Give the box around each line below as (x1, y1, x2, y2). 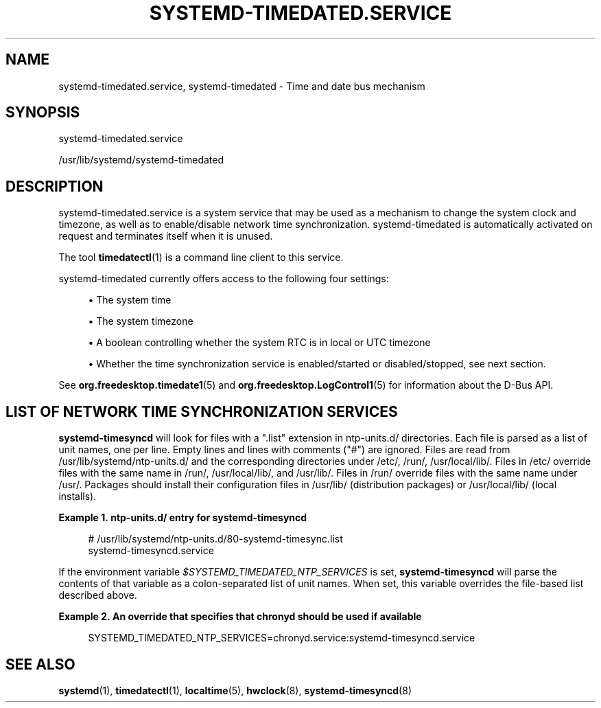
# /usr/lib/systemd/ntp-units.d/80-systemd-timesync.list (88, 533, 343, 545)
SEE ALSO (5, 655, 75, 673)
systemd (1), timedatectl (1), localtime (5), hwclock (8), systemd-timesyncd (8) (58, 684, 412, 696)
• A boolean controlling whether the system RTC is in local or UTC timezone (88, 336, 431, 349)
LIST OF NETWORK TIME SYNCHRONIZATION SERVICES (5, 402, 398, 420)
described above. (58, 589, 137, 602)
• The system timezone (88, 315, 193, 328)
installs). (58, 490, 97, 503)
